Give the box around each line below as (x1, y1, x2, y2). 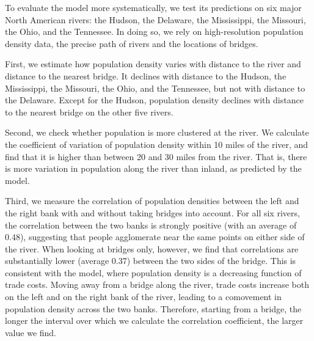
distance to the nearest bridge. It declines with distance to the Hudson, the (5, 69, 287, 82)
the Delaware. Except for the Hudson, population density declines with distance (5, 94, 304, 106)
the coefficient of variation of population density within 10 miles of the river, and (5, 137, 309, 150)
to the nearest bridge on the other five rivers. (5, 105, 173, 118)
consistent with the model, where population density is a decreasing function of (5, 266, 302, 279)
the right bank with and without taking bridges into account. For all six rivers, (5, 206, 300, 219)
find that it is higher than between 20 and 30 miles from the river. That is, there (5, 150, 307, 163)
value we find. (5, 326, 56, 339)
